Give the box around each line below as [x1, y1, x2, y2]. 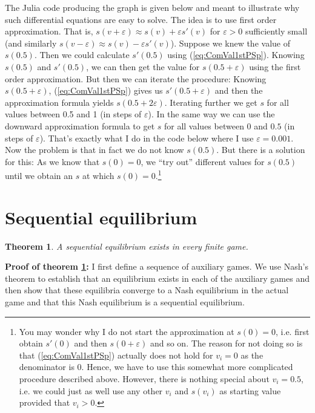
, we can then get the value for [86, 60, 200, 73]
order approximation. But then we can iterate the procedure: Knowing [5, 72, 267, 85]
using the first [249, 60, 301, 73]
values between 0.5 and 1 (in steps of [5, 108, 142, 120]
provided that [19, 396, 70, 409]
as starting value [219, 384, 281, 397]
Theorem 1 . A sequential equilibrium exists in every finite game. [5, 239, 248, 252]
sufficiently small [245, 25, 308, 37]
